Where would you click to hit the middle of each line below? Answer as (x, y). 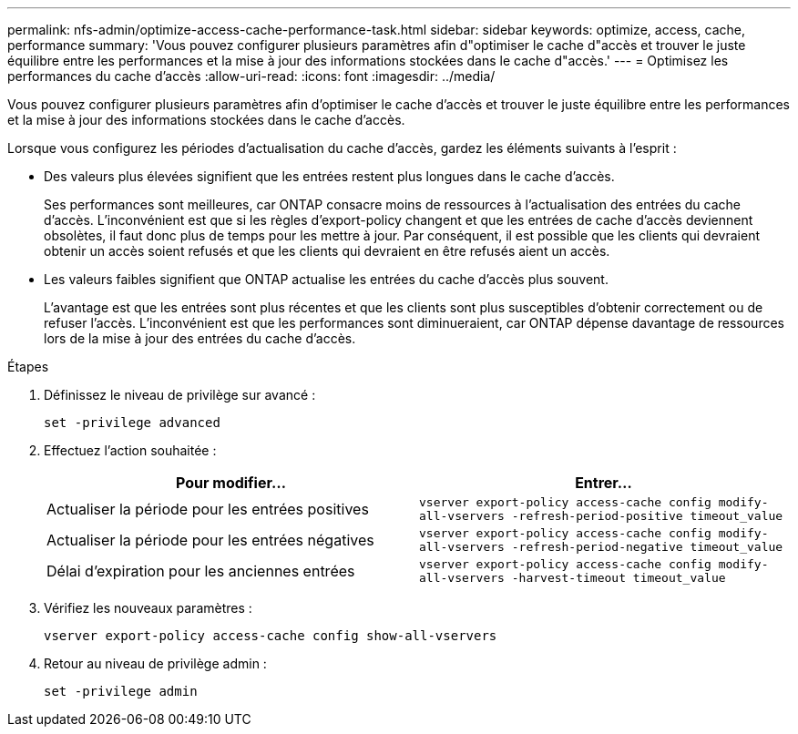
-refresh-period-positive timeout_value (647, 516)
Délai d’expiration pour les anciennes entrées (201, 571)
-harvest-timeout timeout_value (619, 578)
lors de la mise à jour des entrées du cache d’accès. (200, 338)
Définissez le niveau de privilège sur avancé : (180, 395)
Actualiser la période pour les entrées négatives (210, 540)
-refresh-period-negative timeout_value (647, 547)
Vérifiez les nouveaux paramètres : (148, 608)
